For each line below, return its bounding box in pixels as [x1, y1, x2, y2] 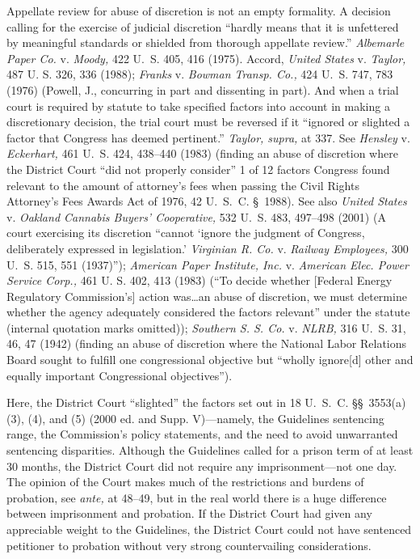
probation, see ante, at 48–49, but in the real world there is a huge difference [6, 489, 387, 506]
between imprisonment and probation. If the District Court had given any [6, 505, 372, 522]
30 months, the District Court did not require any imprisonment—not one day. [6, 457, 397, 474]
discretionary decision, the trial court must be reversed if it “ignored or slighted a [6, 113, 410, 130]
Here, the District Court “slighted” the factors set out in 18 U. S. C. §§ [6, 394, 363, 411]
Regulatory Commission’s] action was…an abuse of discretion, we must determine [6, 287, 407, 304]
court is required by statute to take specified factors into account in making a [6, 97, 390, 114]
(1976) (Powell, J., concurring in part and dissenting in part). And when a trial [6, 81, 399, 98]
